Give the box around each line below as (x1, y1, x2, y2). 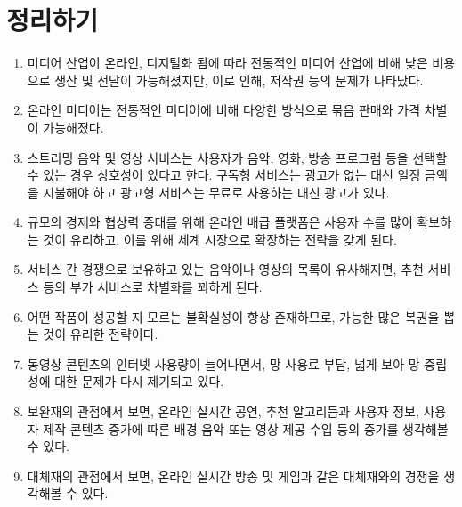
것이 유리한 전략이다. (43, 325, 158, 343)
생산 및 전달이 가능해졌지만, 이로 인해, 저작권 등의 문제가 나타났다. (54, 70, 424, 89)
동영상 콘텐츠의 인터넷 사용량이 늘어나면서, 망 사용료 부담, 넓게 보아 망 (27, 354, 420, 373)
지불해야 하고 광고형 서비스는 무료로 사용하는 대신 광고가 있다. (43, 182, 390, 201)
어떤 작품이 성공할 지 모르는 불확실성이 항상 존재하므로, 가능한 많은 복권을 (27, 307, 440, 326)
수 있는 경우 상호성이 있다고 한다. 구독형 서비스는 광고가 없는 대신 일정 (27, 165, 421, 184)
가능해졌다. (43, 117, 104, 136)
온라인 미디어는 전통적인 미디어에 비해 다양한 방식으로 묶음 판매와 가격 (27, 101, 421, 119)
